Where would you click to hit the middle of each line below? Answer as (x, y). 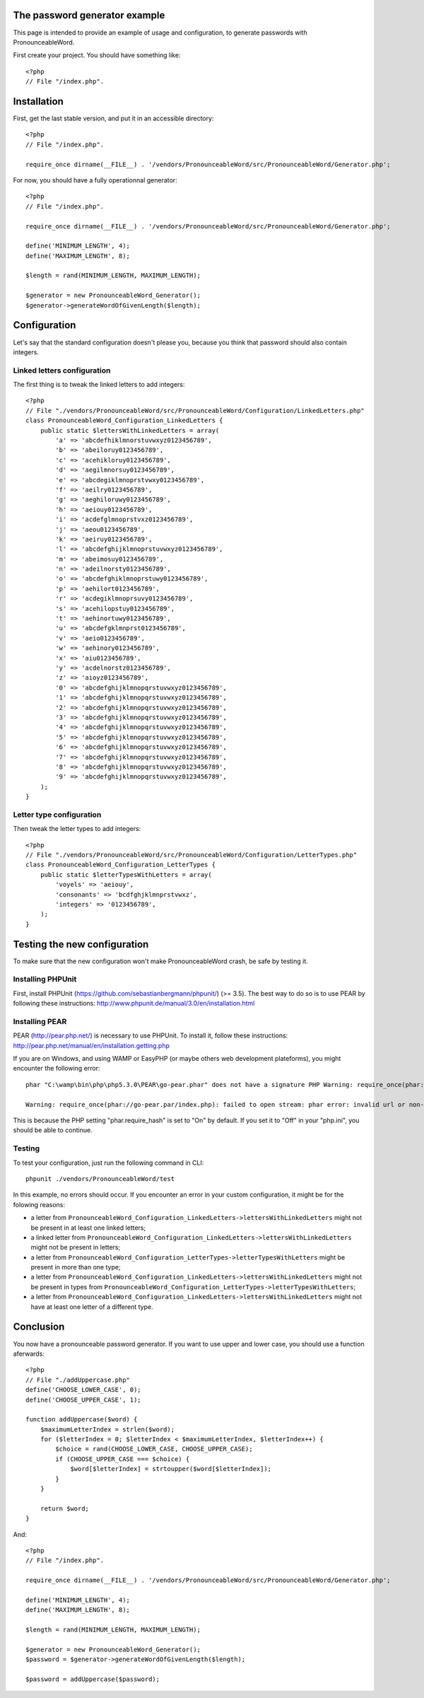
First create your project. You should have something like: (97, 55)
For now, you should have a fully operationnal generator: (95, 180)
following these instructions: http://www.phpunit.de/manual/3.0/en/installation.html (134, 1004)
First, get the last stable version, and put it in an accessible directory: (113, 118)
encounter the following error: (57, 1069)
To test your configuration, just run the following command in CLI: (108, 1163)
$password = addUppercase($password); (93, 1679)
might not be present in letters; (76, 1248)
